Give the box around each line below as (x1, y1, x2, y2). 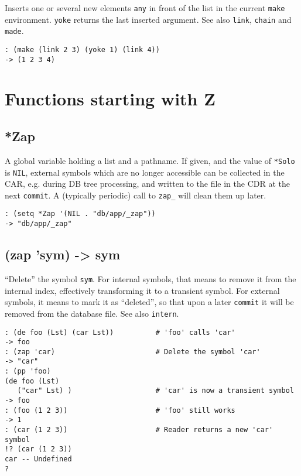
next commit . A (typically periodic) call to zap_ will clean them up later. (5, 189, 266, 201)
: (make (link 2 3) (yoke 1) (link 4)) (5, 45, 160, 54)
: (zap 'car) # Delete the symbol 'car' (5, 347, 261, 356)
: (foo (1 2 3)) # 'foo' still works (5, 406, 235, 415)
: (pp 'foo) (5, 367, 51, 376)
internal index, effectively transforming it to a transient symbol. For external (5, 284, 280, 296)
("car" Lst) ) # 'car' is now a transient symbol (17, 386, 294, 395)
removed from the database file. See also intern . (5, 307, 179, 319)
